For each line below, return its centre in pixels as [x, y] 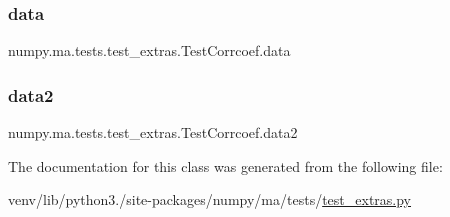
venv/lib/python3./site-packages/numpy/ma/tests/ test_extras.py [210, 199]
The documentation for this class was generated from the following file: [225, 165]
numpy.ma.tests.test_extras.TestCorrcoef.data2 [153, 132]
